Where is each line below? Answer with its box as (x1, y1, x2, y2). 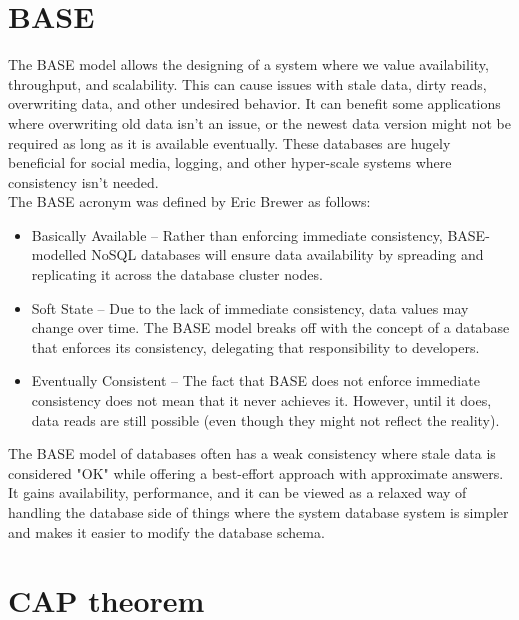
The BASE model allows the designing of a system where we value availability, (8, 54, 489, 75)
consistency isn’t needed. (8, 171, 159, 192)
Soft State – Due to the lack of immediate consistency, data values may (31, 297, 469, 318)
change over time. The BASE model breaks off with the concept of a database (31, 317, 510, 338)
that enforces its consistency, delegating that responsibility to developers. (31, 336, 480, 357)
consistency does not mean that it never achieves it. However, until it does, (31, 390, 492, 411)
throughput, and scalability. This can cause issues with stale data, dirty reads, (8, 73, 487, 94)
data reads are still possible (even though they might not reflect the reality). (31, 409, 500, 430)
